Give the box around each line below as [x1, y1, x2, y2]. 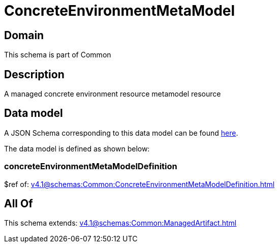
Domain [4, 28, 44, 42]
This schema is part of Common [4, 50, 111, 59]
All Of [4, 197, 33, 210]
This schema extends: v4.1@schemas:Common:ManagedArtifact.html [4, 219, 237, 228]
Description [4, 68, 65, 81]
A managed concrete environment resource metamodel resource [4, 89, 221, 99]
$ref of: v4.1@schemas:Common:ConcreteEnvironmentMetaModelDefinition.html [4, 179, 275, 189]
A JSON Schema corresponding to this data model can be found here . [4, 128, 238, 137]
